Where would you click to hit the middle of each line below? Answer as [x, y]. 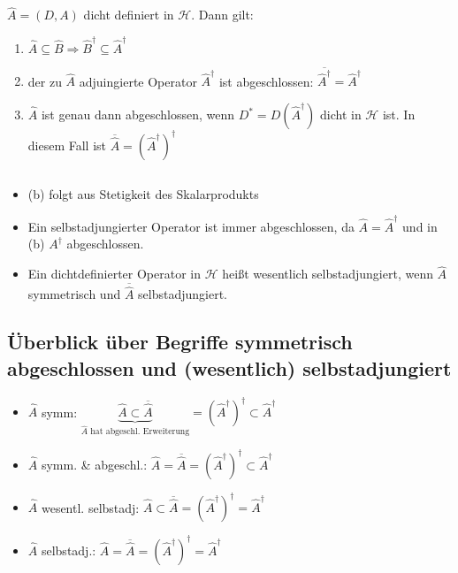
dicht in [341, 115]
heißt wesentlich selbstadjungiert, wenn [328, 274]
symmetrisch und [74, 294]
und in [420, 226]
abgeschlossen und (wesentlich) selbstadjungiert [229, 367]
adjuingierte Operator [138, 81]
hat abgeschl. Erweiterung [140, 432]
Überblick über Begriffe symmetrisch [180, 342]
